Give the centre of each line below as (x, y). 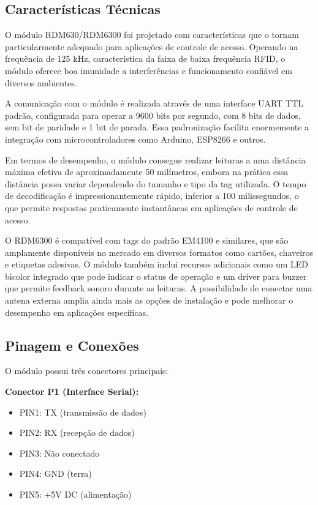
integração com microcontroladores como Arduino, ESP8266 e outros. (135, 139)
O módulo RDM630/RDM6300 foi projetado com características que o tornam (152, 35)
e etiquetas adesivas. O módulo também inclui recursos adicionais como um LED (157, 264)
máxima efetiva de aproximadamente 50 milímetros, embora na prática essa (147, 172)
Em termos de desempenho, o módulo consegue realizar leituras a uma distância (155, 159)
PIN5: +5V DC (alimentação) (75, 494)
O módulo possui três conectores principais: (87, 371)
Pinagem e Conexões (72, 345)
